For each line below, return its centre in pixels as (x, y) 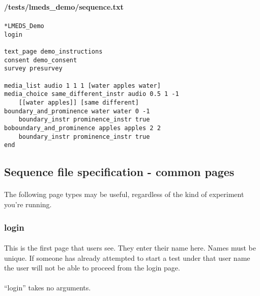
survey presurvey (33, 69)
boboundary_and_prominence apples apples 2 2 (82, 128)
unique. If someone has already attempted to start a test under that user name (127, 257)
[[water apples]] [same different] (79, 103)
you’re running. (28, 204)
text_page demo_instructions (53, 52)
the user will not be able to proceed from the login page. (92, 268)
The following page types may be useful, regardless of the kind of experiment (124, 194)
